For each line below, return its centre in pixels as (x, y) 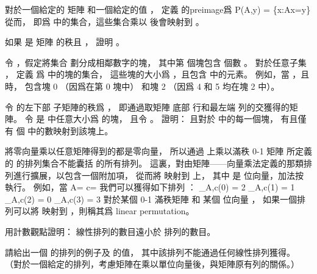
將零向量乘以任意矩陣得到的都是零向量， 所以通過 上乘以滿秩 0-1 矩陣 (144, 151)
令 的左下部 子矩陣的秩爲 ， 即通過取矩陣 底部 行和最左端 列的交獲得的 (147, 106)
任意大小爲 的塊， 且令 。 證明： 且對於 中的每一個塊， (167, 119)
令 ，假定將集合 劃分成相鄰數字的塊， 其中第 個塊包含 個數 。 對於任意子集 (156, 62)
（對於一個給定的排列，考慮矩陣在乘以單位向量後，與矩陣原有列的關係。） (152, 264)
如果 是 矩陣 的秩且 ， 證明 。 (65, 42)
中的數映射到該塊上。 (70, 130)
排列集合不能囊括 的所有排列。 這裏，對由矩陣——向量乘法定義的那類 (164, 163)
